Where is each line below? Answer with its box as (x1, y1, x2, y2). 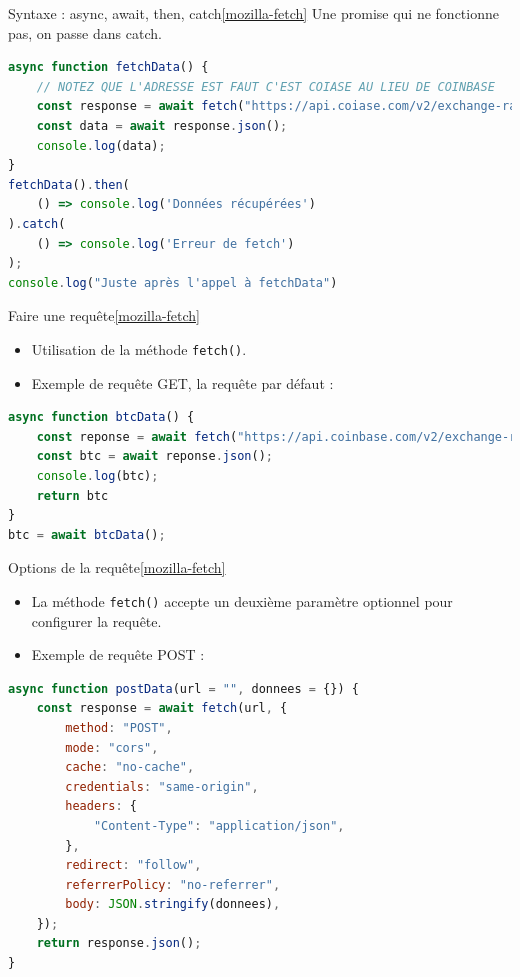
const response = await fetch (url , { (36, 701, 288, 716)
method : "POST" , (65, 720, 173, 735)
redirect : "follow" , (65, 858, 202, 873)
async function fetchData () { (8, 60, 209, 75)
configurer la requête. (31, 610, 162, 631)
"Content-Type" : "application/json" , (93, 818, 345, 833)
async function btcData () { (8, 410, 195, 425)
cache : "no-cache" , (65, 760, 195, 775)
